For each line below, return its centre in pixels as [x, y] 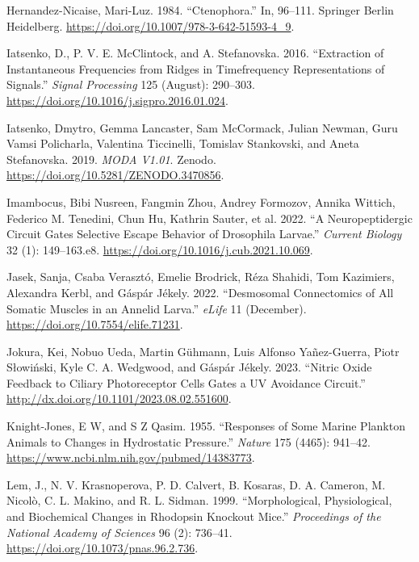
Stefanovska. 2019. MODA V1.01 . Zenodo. [111, 159]
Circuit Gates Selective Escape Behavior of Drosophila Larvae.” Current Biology [204, 234]
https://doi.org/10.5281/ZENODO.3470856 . [115, 175]
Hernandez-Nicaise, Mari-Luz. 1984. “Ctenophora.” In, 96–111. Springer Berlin [200, 10]
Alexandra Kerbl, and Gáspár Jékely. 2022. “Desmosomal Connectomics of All [200, 292]
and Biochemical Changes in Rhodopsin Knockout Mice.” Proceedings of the [194, 516]
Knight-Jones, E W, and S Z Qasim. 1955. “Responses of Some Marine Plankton [206, 426]
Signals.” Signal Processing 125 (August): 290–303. [131, 84]
